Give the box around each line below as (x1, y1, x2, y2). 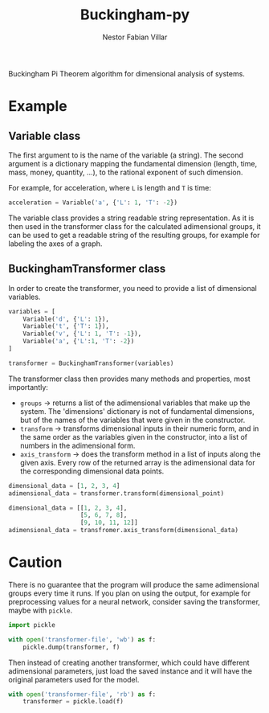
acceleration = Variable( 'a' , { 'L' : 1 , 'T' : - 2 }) (8, 199, 178, 207)
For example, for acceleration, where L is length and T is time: (8, 182, 211, 192)
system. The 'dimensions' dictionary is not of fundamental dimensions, (19, 406, 255, 416)
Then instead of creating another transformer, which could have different (8, 658, 251, 667)
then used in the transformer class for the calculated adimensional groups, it (8, 221, 261, 231)
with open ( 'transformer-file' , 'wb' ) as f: (8, 635, 157, 644)
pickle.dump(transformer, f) (22, 643, 120, 651)
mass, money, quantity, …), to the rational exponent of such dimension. (8, 167, 243, 177)
